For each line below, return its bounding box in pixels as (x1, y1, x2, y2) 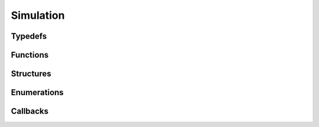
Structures (11, 69, 51, 79)
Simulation (11, 9, 65, 22)
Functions (11, 50, 49, 60)
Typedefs (11, 31, 47, 41)
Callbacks (11, 106, 49, 116)
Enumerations (11, 88, 64, 98)
